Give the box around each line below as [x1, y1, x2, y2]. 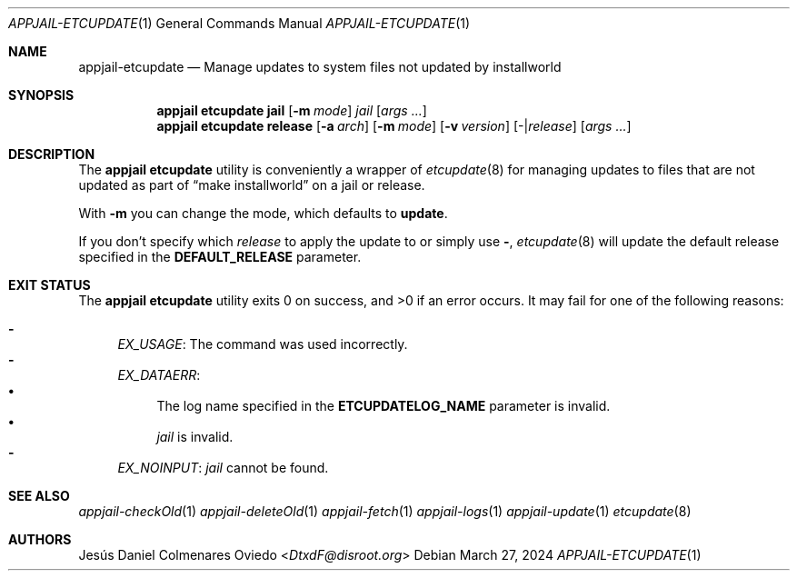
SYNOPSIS [8, 87, 75, 103]
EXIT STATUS [8, 277, 91, 293]
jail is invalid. [156, 429, 234, 444]
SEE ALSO [8, 488, 70, 503]
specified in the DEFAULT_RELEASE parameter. [78, 249, 362, 264]
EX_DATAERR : [117, 367, 201, 383]
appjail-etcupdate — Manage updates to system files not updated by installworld [78, 59, 562, 75]
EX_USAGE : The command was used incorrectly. [117, 336, 408, 352]
